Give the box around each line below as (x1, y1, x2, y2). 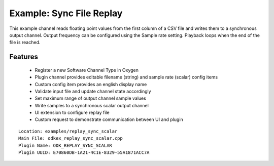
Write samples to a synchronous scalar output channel (35, 102, 149, 108)
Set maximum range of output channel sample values (35, 95, 147, 101)
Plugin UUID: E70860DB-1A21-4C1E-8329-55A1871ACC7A (18, 150, 150, 155)
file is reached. (9, 39, 41, 46)
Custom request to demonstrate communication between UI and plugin (35, 116, 184, 122)
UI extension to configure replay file (35, 109, 110, 116)
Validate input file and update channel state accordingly (35, 88, 152, 94)
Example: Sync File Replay (9, 8, 123, 19)
